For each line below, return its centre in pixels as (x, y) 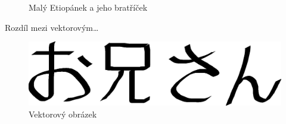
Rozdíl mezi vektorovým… (52, 27)
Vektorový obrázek (63, 114)
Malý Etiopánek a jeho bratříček (88, 7)
